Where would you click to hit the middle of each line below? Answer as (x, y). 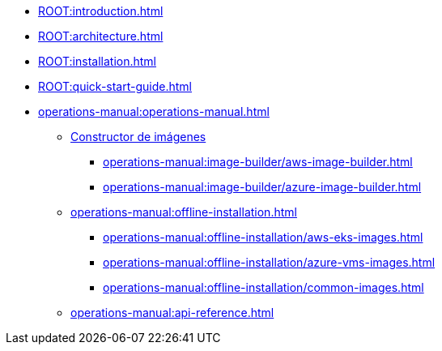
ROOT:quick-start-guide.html (115, 86)
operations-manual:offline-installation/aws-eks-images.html (263, 237)
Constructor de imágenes (138, 137)
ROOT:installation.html (97, 61)
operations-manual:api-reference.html (172, 312)
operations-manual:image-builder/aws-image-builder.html (258, 162)
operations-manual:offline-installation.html (184, 212)
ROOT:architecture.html (101, 36)
